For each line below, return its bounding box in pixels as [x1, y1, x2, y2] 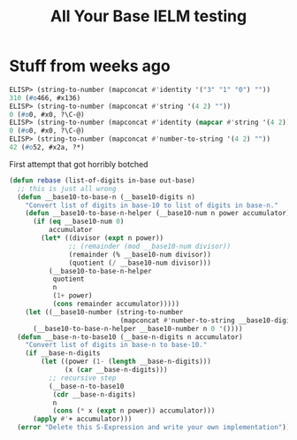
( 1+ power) [52, 291, 93, 300]
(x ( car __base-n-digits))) [65, 366, 168, 374]
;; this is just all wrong [17, 184, 117, 193]
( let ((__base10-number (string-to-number [25, 307, 184, 316]
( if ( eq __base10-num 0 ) [32, 217, 125, 227]
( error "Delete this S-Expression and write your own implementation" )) [17, 423, 291, 432]
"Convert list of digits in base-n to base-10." [25, 341, 208, 350]
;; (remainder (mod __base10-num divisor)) [68, 242, 232, 251]
